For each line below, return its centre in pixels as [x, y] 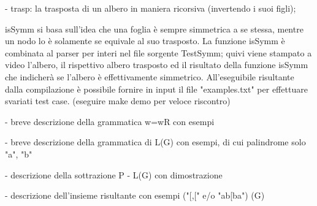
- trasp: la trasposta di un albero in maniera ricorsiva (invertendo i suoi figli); [151, 8]
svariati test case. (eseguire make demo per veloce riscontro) [118, 101]
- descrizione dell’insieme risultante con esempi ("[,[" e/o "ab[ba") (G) [135, 195]
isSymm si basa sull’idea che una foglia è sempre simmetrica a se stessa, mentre [154, 29]
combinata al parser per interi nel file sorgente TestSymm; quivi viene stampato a [158, 52]
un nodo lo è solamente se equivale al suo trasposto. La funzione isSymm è [145, 41]
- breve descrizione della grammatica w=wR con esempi [110, 121]
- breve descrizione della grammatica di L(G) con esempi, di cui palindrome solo [155, 142]
